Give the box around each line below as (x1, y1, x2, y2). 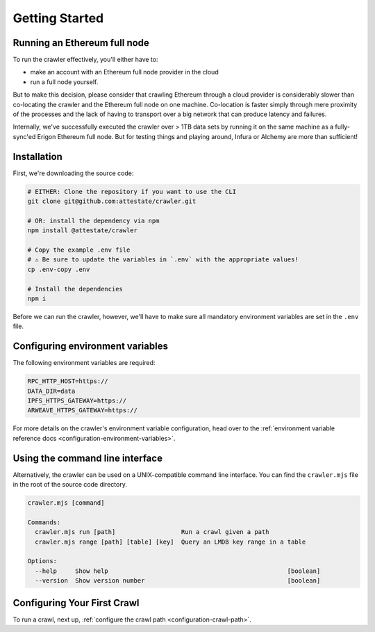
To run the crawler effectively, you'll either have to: (12, 56, 158, 64)
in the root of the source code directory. (12, 480, 128, 489)
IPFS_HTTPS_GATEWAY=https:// (27, 397, 127, 405)
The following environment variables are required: (12, 359, 156, 367)
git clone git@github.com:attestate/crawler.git (27, 197, 197, 205)
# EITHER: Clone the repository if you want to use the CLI (27, 188, 237, 195)
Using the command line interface (12, 452, 163, 464)
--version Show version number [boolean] (35, 577, 321, 585)
